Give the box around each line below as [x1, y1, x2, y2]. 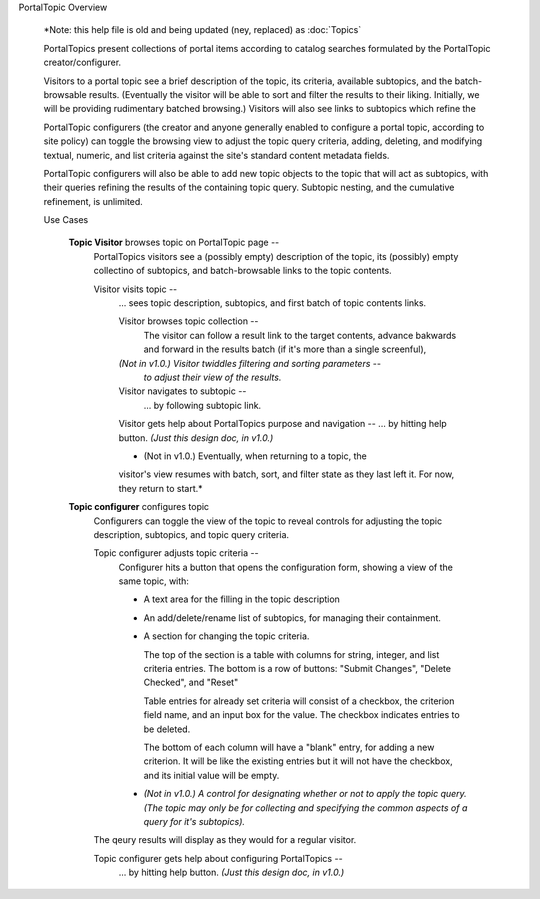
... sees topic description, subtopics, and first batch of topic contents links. [118, 297, 427, 309]
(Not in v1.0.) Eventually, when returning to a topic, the [143, 450, 367, 462]
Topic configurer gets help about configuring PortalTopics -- [93, 852, 344, 864]
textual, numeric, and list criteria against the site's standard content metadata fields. [43, 149, 390, 161]
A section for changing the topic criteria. [143, 630, 310, 642]
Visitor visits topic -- [93, 283, 178, 295]
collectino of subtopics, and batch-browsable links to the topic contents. [93, 265, 392, 277]
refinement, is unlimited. [43, 195, 144, 207]
